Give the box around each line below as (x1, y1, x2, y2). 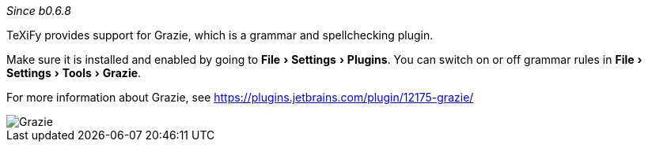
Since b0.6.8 (6, 4, 71, 17)
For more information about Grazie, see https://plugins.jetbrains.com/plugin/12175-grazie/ (6, 91, 474, 104)
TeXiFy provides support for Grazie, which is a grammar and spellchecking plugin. (6, 28, 434, 42)
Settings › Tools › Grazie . (6, 66, 142, 80)
